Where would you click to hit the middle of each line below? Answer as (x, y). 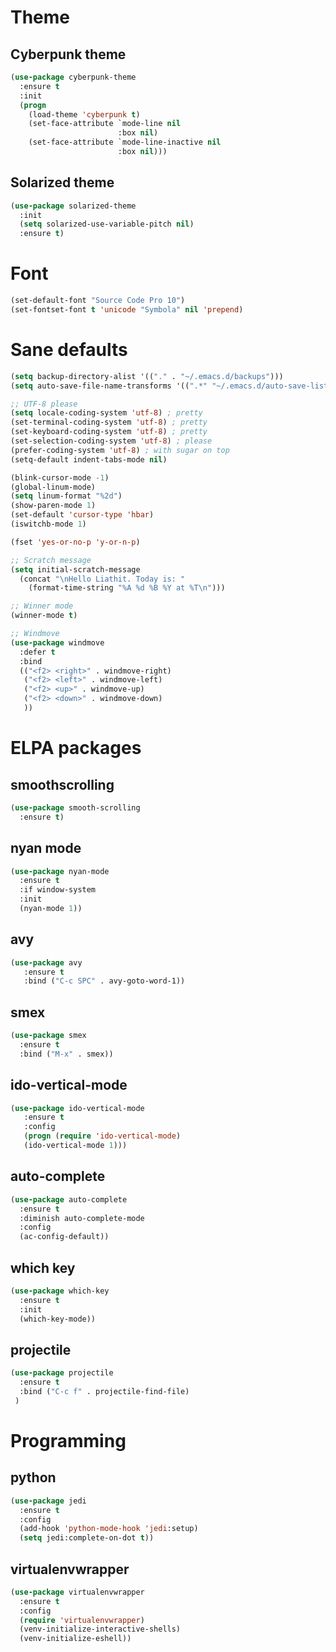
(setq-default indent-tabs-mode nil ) (89, 459)
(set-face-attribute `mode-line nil (105, 124)
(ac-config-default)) (64, 1237)
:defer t (37, 652)
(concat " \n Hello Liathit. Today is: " (102, 579)
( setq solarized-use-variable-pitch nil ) (107, 224)
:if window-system (58, 890)
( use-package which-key (60, 1291)
